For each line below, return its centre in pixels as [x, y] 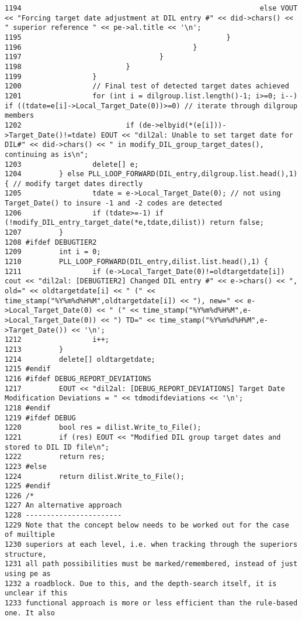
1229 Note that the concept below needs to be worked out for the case [147, 525]
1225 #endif [28, 486]
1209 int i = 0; [53, 252]
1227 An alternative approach [63, 506]
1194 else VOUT [151, 8]
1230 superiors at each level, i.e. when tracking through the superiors [151, 545]
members [20, 116]
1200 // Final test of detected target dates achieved [147, 86]
